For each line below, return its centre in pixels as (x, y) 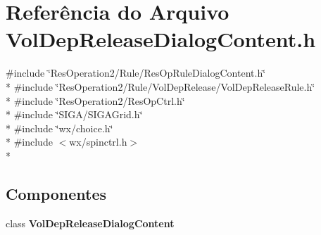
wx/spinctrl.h (98, 142)
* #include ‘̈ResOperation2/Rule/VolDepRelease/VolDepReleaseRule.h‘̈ (160, 86)
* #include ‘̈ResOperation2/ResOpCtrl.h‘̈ (95, 100)
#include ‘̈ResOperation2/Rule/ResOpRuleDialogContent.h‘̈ (136, 73)
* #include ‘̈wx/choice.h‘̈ (59, 128)
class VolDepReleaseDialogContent (90, 223)
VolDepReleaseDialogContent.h (161, 39)
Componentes (56, 193)
